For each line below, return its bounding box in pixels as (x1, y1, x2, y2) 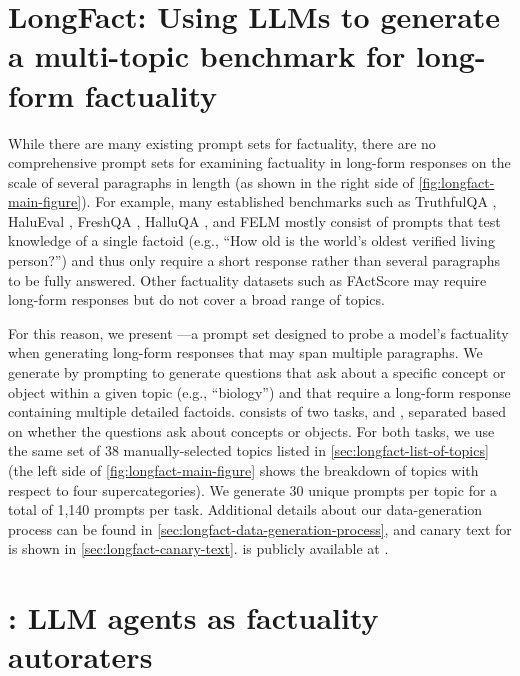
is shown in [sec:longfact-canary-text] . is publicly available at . (8, 538, 389, 559)
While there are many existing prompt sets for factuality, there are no (8, 132, 436, 153)
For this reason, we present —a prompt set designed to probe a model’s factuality (8, 322, 509, 343)
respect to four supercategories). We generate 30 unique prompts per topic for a (8, 479, 498, 500)
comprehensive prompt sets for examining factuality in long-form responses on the (8, 152, 511, 173)
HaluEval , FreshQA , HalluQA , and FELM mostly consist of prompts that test (8, 210, 501, 231)
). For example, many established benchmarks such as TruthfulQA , (81, 191, 497, 212)
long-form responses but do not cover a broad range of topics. (8, 289, 385, 310)
